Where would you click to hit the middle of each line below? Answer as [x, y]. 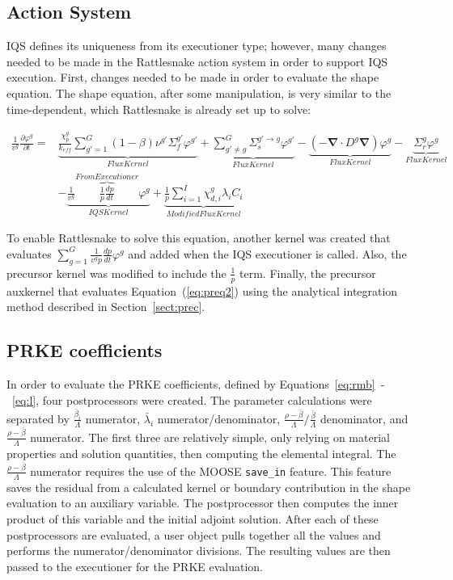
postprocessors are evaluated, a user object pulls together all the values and [194, 534]
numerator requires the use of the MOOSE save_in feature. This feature [211, 471]
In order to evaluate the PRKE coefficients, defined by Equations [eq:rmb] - [196, 383]
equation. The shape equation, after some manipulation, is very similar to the [199, 92]
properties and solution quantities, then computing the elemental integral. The [201, 453]
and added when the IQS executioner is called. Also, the [267, 253]
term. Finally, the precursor [308, 273]
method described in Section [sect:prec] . [106, 307]
